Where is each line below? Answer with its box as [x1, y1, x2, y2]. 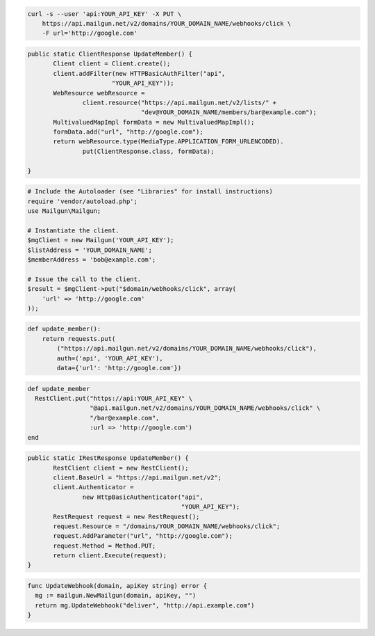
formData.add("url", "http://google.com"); [53, 128, 204, 136]
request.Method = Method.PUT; [53, 541, 156, 550]
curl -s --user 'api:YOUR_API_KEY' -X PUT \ [27, 10, 182, 17]
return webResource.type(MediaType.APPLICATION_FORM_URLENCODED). [53, 138, 284, 145]
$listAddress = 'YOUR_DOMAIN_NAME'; [27, 246, 153, 254]
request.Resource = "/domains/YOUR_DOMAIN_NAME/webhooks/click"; [53, 522, 281, 530]
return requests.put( [42, 335, 116, 342]
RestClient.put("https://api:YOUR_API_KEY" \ [35, 395, 192, 403]
